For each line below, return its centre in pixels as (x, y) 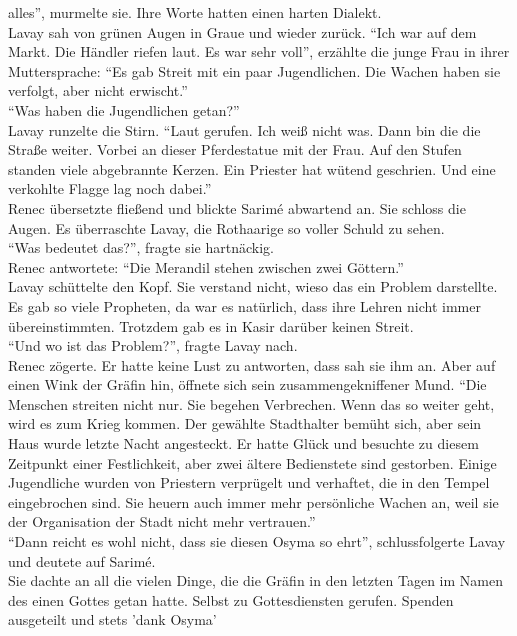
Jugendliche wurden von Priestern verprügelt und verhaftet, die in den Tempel (249, 482)
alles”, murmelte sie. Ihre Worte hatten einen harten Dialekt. (195, 12)
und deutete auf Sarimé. (82, 560)
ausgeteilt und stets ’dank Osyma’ (112, 619)
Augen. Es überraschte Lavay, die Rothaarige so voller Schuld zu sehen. (226, 227)
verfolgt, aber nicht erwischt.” (98, 90)
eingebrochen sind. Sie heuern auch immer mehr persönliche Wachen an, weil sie (253, 501)
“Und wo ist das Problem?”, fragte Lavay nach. (153, 345)
